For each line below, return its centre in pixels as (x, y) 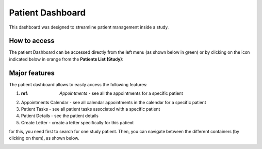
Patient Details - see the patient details (60, 116)
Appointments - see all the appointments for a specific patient (121, 93)
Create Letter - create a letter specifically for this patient (77, 122)
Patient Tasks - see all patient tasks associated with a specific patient (90, 109)
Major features (32, 73)
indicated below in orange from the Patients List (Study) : (66, 59)
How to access (32, 41)
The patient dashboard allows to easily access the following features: (78, 84)
